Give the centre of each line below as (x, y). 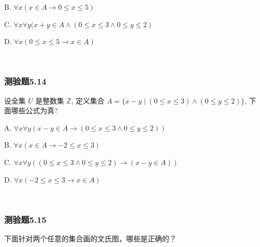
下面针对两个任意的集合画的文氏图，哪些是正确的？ (90, 238)
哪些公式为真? (34, 110)
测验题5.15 (25, 219)
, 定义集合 (88, 100)
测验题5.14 (25, 81)
